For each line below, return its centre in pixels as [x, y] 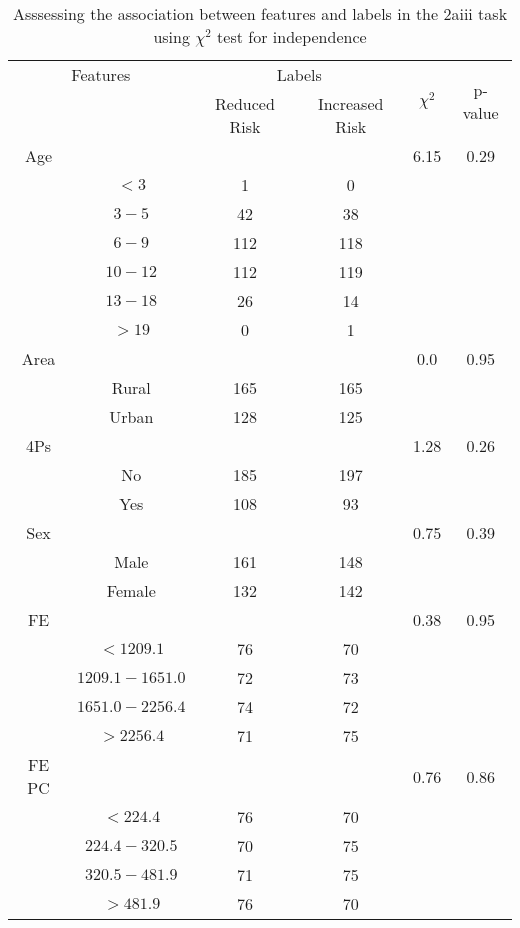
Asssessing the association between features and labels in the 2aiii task [260, 13]
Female [131, 590]
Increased [350, 103]
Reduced [245, 103]
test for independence [292, 36]
